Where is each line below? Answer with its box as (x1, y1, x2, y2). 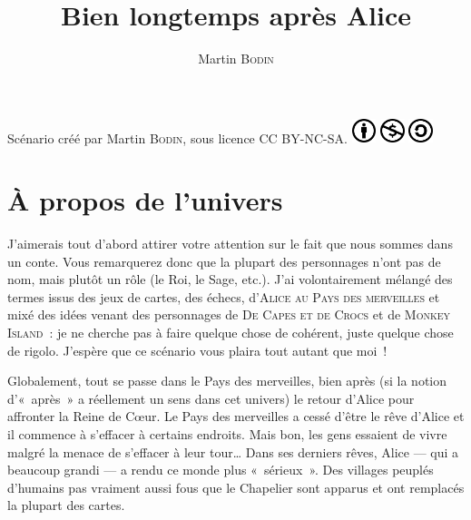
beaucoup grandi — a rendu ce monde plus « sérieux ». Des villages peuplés (7, 460, 434, 479)
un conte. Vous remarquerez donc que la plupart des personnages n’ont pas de (7, 251, 441, 270)
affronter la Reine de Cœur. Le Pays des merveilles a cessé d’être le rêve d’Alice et (7, 407, 465, 426)
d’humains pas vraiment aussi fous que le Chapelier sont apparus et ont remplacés (7, 477, 465, 496)
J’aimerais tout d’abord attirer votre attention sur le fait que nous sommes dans (7, 234, 453, 253)
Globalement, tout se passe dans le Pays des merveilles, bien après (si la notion (7, 371, 447, 390)
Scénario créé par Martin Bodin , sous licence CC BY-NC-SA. (7, 128, 348, 147)
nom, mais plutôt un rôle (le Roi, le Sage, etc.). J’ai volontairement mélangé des (7, 270, 453, 289)
